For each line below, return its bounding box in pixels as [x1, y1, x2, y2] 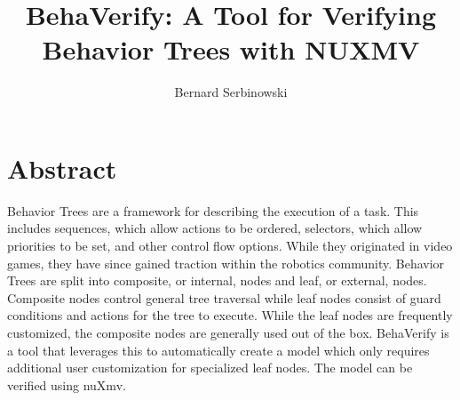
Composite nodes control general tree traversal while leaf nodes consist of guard [7, 288, 441, 307]
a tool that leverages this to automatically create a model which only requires [7, 340, 430, 359]
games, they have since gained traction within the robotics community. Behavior [7, 253, 445, 272]
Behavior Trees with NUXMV [42, 31, 420, 68]
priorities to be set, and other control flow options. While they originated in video [7, 236, 453, 255]
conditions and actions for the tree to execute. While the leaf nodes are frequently [7, 306, 453, 324]
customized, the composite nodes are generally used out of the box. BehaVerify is [7, 324, 449, 341]
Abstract [7, 149, 117, 186]
